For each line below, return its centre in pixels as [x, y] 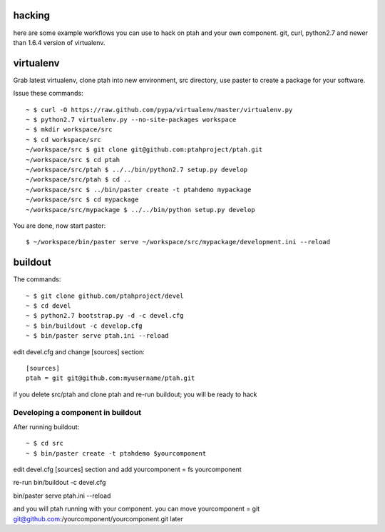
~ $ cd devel [48, 306]
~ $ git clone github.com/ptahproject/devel [105, 296]
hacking [31, 15]
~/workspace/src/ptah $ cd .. [79, 180]
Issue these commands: [48, 94]
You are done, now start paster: [60, 226]
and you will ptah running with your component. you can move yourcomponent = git [137, 509]
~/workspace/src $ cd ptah [73, 160]
